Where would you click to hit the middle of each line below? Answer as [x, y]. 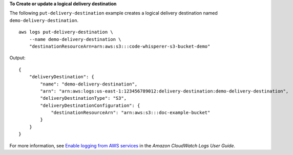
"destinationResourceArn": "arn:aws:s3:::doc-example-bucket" [131, 113]
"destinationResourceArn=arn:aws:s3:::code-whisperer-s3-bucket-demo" [120, 46]
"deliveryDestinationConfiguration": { [90, 105]
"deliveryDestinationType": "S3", [83, 98]
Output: [17, 58]
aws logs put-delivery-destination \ [66, 32]
